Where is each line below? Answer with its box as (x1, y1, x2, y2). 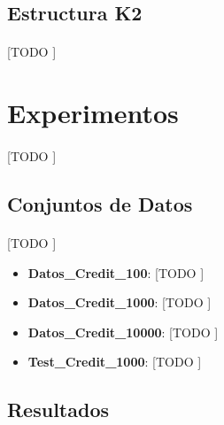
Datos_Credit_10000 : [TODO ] (27, 322, 219, 341)
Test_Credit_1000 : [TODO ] (27, 352, 202, 371)
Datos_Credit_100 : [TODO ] (27, 263, 205, 282)
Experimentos (7, 95, 179, 131)
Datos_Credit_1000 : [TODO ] (27, 293, 212, 312)
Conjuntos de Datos (7, 189, 193, 217)
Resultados (7, 396, 109, 423)
